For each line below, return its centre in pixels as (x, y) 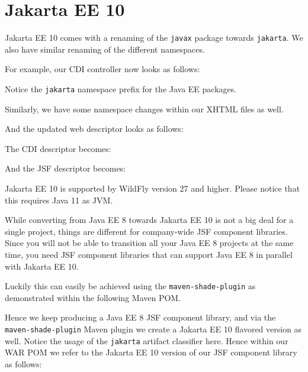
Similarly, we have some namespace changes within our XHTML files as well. (144, 109)
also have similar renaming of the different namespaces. (105, 49)
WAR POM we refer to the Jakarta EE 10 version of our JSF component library (151, 352)
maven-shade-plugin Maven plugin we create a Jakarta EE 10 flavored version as (153, 329)
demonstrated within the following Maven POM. (93, 297)
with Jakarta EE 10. (42, 266)
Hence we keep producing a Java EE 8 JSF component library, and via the (140, 317)
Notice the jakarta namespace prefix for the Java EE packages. (121, 88)
